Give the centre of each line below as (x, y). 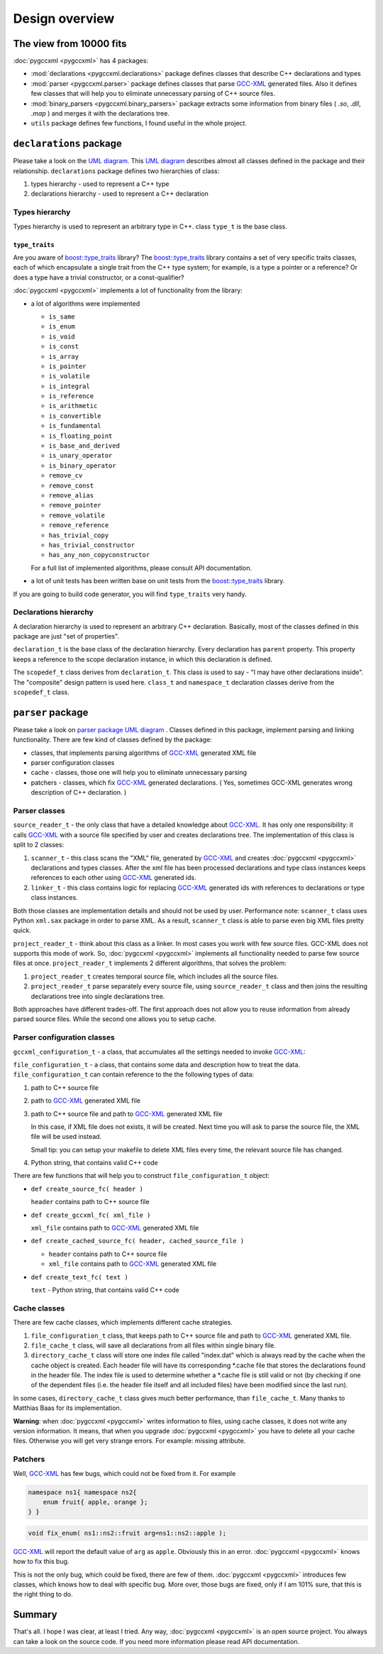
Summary (35, 1615)
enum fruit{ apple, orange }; (95, 1502)
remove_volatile (77, 515)
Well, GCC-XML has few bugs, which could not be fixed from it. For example (124, 1473)
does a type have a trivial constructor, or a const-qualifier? (99, 277)
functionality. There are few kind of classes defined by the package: (112, 740)
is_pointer (67, 366)
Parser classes (39, 811)
